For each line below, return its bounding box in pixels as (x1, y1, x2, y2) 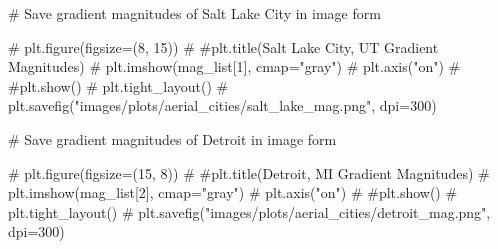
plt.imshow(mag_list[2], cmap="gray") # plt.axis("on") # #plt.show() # (8, 182, 458, 203)
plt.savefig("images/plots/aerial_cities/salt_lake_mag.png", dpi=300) (8, 95, 437, 116)
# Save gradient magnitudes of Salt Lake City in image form (8, 3, 381, 23)
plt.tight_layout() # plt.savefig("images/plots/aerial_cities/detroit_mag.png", (8, 201, 491, 222)
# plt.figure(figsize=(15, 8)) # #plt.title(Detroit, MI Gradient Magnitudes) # (8, 162, 490, 183)
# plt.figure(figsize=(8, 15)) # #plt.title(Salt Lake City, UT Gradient (8, 36, 439, 57)
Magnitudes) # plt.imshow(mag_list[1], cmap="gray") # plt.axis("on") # (8, 56, 461, 77)
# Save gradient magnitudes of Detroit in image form (8, 128, 337, 149)
